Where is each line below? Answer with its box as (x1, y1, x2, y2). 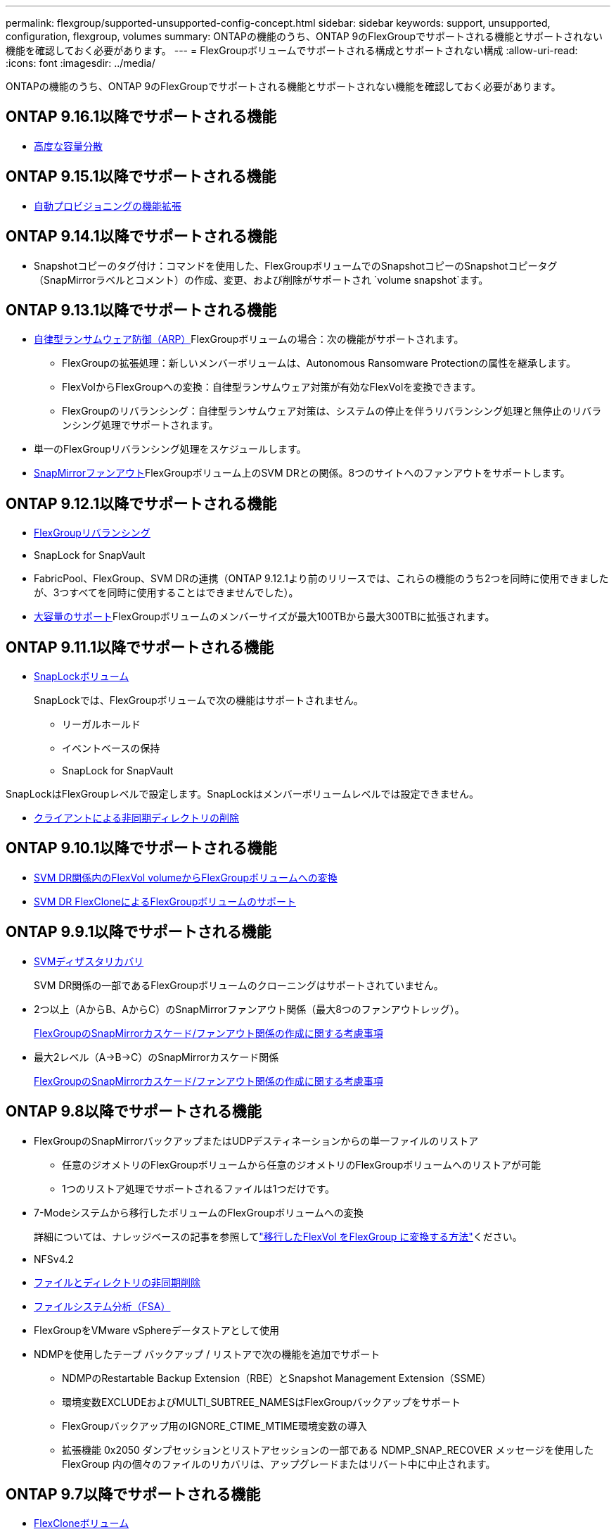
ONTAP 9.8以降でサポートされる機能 (6, 1102, 262, 1121)
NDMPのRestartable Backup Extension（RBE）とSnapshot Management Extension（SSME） (62, 1371, 492, 1384)
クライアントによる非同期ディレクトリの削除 (34, 812, 240, 824)
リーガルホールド (62, 718, 141, 731)
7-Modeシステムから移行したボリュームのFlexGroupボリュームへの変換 (34, 1206, 364, 1219)
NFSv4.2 (34, 1252, 74, 1265)
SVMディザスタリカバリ (34, 955, 144, 967)
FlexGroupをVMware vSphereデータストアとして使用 (34, 1324, 279, 1336)
